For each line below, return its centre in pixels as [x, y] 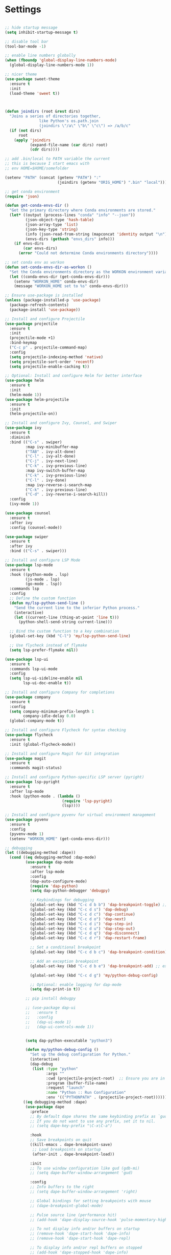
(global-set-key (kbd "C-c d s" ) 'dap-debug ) [79, 910]
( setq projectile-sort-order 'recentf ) [52, 362]
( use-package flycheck [29, 735]
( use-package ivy [23, 428]
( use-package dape [45, 1107]
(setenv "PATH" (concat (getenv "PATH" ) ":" [53, 178]
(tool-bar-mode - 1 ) [26, 46]
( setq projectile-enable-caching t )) [50, 366]
